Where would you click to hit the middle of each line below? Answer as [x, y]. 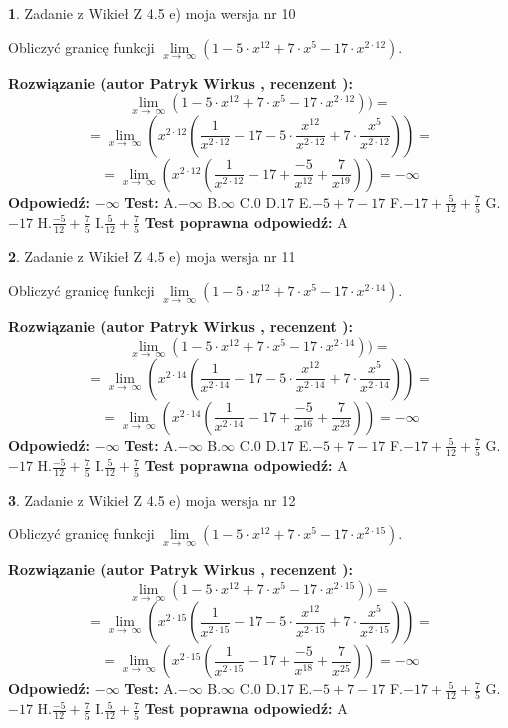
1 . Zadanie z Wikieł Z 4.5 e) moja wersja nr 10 [152, 13]
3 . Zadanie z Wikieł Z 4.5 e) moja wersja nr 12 [152, 499]
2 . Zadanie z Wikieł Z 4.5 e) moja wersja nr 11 [152, 256]
